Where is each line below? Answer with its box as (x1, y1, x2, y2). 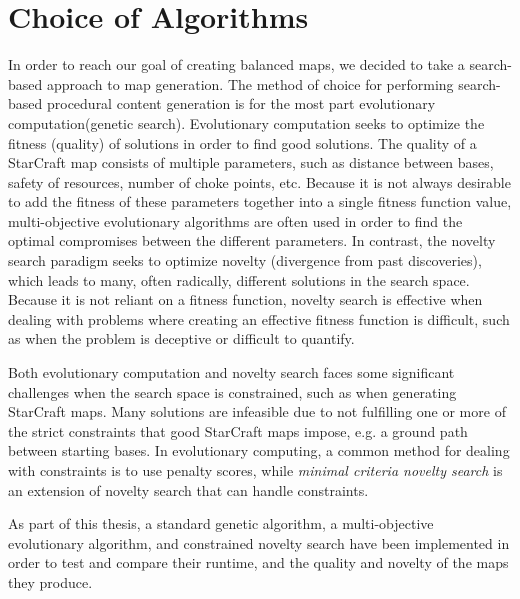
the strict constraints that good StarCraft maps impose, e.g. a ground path (8, 420, 468, 441)
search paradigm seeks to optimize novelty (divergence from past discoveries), (8, 250, 482, 271)
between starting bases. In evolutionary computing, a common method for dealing (8, 440, 510, 461)
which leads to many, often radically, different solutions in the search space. (8, 269, 470, 290)
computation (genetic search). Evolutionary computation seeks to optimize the (8, 112, 485, 133)
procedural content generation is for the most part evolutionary (46, 93, 436, 114)
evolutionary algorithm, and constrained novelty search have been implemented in (8, 532, 510, 553)
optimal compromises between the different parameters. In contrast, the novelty (8, 230, 496, 251)
